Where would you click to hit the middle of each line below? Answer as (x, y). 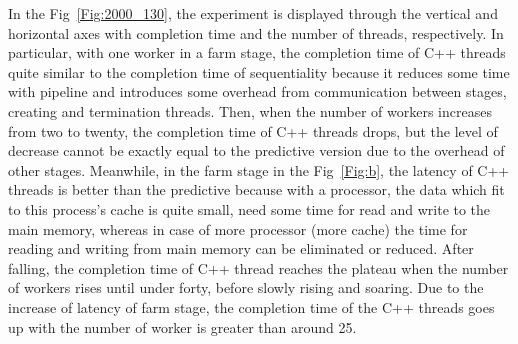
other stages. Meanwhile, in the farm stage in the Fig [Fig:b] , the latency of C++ (259, 169)
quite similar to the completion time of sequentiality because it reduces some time (259, 71)
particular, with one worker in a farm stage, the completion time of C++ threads (257, 52)
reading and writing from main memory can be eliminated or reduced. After (241, 248)
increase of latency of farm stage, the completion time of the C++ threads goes (251, 306)
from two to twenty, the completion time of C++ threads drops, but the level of (253, 130)
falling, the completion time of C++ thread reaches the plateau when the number (258, 267)
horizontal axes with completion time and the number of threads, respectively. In (256, 32)
